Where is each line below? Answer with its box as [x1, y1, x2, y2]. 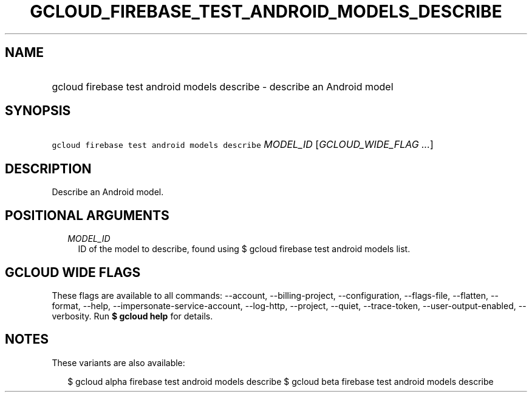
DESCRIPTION [5, 161, 92, 176]
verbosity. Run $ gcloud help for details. [52, 310, 213, 321]
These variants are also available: [52, 357, 185, 368]
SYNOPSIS [5, 103, 71, 119]
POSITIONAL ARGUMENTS [5, 207, 169, 223]
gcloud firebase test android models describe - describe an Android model [52, 80, 394, 93]
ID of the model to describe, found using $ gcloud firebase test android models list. [78, 244, 411, 255]
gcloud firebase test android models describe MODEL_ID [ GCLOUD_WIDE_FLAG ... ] [52, 138, 434, 151]
